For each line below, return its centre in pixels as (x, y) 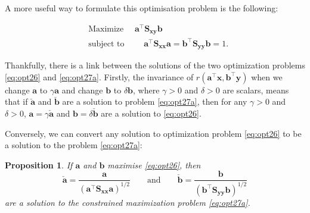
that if (16, 101)
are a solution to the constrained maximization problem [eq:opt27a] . (128, 202)
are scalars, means (256, 90)
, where (146, 90)
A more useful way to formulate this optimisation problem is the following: (142, 8)
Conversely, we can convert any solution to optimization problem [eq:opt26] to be (153, 133)
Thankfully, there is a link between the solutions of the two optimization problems (155, 65)
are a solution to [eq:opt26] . (151, 113)
